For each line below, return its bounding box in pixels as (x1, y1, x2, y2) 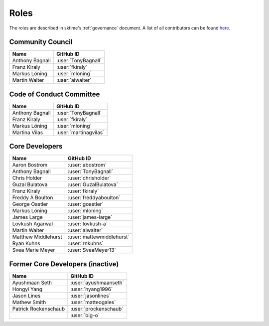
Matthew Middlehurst (12, 233, 62, 240)
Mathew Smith (12, 299, 46, 306)
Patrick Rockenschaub (12, 306, 65, 312)
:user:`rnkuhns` (67, 240, 104, 247)
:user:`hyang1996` (70, 286, 113, 293)
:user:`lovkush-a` (67, 220, 108, 227)
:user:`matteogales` (70, 299, 116, 306)
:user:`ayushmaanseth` (70, 279, 125, 286)
